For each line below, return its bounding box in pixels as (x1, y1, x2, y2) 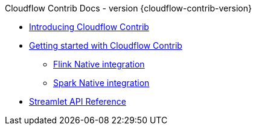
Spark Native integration (53, 78, 150, 88)
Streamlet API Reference (29, 96, 126, 107)
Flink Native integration (53, 59, 145, 69)
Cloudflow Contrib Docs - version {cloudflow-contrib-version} (5, 3, 252, 13)
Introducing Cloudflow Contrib (29, 22, 149, 32)
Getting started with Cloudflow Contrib (29, 40, 182, 51)
